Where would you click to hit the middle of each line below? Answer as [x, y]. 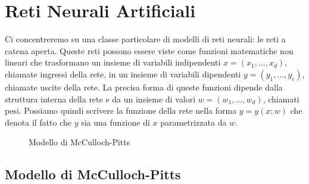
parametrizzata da [193, 122]
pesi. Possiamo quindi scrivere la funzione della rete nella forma [121, 110]
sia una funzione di [116, 122]
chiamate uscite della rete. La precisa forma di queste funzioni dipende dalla [144, 87]
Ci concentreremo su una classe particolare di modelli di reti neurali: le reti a [145, 39]
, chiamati [281, 99]
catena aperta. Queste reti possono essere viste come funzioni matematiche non [149, 50]
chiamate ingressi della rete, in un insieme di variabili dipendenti [123, 74]
